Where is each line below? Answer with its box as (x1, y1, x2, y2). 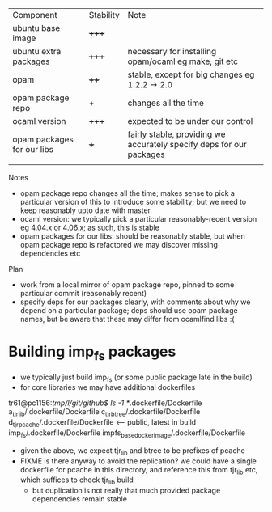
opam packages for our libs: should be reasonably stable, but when (19, 231, 245, 241)
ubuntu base (12, 23, 61, 33)
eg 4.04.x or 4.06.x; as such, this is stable (19, 222, 159, 232)
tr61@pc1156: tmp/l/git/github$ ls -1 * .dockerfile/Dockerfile (8, 398, 202, 408)
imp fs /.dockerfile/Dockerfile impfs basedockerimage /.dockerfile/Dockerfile (8, 428, 246, 439)
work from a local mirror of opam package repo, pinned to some (19, 280, 235, 290)
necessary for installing (127, 46, 217, 57)
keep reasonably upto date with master (19, 205, 151, 215)
